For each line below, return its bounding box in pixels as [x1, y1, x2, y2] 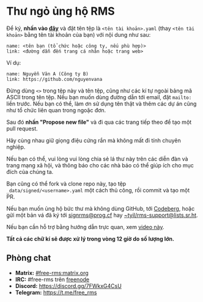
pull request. [6, 124, 38, 132]
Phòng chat [6, 253, 51, 263]
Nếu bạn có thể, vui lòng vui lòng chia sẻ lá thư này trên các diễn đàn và [6, 155, 188, 162]
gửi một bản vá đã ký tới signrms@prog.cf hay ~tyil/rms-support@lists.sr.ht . [6, 211, 198, 219]
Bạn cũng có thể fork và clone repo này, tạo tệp [6, 179, 127, 187]
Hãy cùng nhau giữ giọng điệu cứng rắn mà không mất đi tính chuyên [6, 137, 182, 144]
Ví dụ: [6, 59, 21, 66]
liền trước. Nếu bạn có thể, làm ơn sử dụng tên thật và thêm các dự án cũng [6, 100, 197, 107]
